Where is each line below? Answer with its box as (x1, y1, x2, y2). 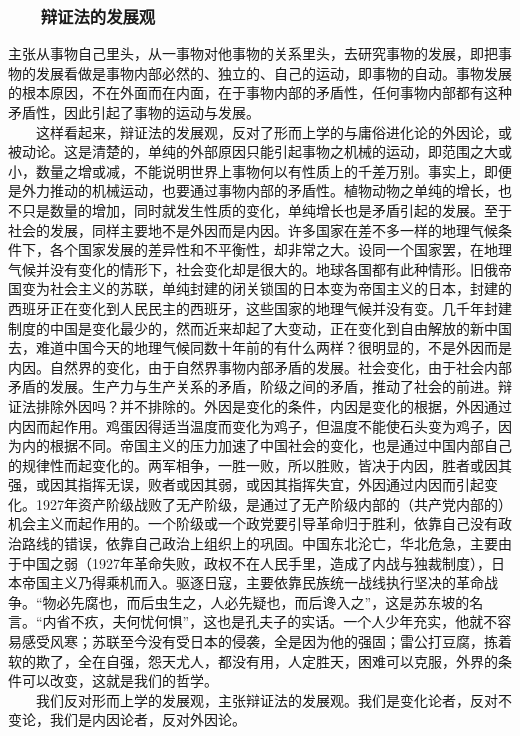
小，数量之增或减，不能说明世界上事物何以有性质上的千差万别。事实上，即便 (8, 160, 512, 181)
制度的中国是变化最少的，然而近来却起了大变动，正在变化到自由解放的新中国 (8, 317, 512, 338)
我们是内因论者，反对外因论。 (49, 709, 246, 730)
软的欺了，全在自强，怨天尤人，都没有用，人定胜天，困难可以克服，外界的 (8, 650, 498, 671)
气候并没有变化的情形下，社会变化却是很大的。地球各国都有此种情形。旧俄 (8, 258, 498, 279)
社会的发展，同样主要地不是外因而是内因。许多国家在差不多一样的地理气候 (8, 219, 498, 240)
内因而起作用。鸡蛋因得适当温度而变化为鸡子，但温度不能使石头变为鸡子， (8, 415, 498, 436)
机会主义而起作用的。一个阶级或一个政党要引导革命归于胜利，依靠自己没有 (8, 513, 498, 534)
